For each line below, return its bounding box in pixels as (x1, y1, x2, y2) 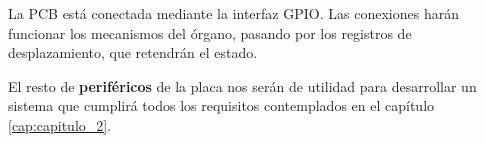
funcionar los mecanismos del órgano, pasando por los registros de (8, 22, 412, 43)
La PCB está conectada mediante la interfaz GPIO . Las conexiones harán (8, 3, 459, 23)
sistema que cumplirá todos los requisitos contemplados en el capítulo (8, 95, 435, 116)
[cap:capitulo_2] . (8, 114, 112, 135)
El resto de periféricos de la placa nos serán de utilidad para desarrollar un (8, 75, 477, 96)
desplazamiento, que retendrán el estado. (8, 42, 258, 63)
